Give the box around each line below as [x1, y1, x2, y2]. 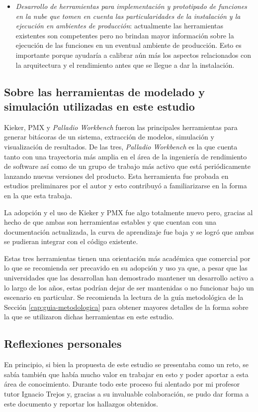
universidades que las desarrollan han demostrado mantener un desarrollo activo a [4, 273, 254, 283]
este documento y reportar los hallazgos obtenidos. [4, 398, 158, 409]
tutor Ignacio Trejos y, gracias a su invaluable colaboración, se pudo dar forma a [4, 389, 249, 399]
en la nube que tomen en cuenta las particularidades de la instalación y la [15, 10, 241, 21]
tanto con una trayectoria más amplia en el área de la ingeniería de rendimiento [4, 151, 247, 161]
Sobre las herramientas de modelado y [4, 84, 205, 99]
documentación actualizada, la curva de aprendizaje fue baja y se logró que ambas [4, 226, 255, 237]
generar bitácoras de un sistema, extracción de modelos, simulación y [4, 132, 214, 142]
